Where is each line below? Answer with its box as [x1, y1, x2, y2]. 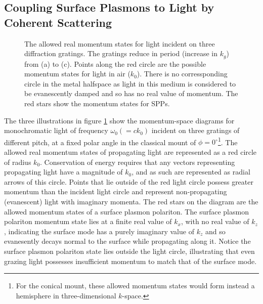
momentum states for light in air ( [24, 68, 130, 79]
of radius [4, 156, 31, 167]
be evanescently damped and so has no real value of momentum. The [24, 88, 238, 99]
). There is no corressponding [137, 68, 228, 79]
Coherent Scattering [4, 14, 112, 30]
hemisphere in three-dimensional [16, 290, 116, 300]
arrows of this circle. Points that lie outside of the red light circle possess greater [4, 176, 253, 187]
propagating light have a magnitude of [4, 166, 123, 177]
